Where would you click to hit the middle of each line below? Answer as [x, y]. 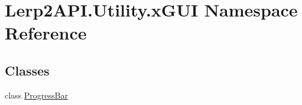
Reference [46, 33]
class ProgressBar [36, 95]
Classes [27, 70]
